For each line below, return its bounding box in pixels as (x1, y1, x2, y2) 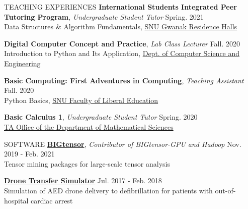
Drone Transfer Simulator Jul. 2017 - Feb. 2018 (4, 175, 162, 186)
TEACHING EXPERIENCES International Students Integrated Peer (4, 2, 237, 12)
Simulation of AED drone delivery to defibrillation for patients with (4, 185, 213, 195)
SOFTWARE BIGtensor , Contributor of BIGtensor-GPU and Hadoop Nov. (4, 138, 241, 149)
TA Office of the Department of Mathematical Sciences (4, 121, 174, 132)
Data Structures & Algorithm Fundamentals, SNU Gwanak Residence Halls (4, 21, 237, 32)
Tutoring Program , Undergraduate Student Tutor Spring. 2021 (4, 11, 204, 22)
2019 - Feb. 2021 (4, 148, 55, 159)
